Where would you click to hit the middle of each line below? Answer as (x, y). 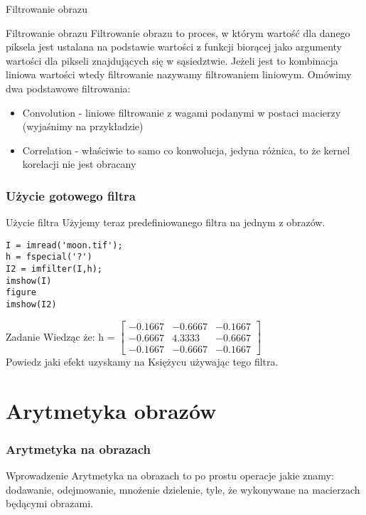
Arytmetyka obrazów (111, 410)
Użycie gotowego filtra (71, 195)
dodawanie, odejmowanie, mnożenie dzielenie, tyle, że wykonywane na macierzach (183, 489)
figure (21, 293)
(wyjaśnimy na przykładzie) (83, 126)
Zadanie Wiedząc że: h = (60, 336)
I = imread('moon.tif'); (64, 245)
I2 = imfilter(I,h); (54, 269)
